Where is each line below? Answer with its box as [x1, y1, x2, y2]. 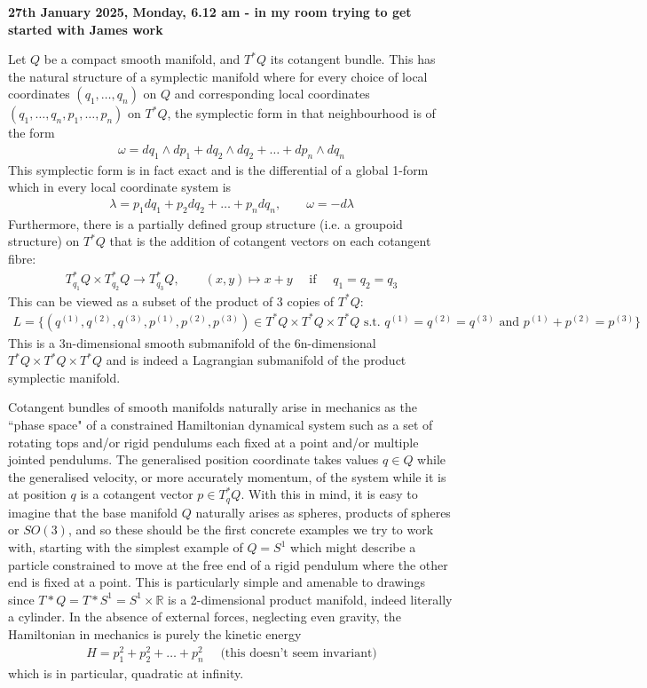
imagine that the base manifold [8, 502, 178, 521]
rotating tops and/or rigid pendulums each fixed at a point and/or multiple [8, 432, 419, 451]
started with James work [8, 20, 163, 38]
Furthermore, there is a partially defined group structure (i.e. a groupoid [8, 214, 403, 233]
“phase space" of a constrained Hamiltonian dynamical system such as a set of [8, 415, 433, 434]
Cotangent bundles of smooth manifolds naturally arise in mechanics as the [8, 398, 417, 416]
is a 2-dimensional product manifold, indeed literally [168, 589, 453, 608]
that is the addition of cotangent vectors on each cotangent [109, 232, 431, 250]
